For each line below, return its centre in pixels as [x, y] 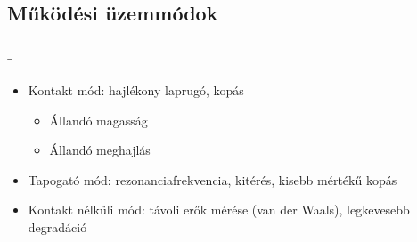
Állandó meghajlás [100, 150]
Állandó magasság [98, 120]
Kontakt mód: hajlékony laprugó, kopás [136, 90]
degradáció [57, 226]
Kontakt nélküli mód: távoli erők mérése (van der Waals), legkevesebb [219, 210]
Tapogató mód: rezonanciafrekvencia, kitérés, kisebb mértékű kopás [213, 179]
